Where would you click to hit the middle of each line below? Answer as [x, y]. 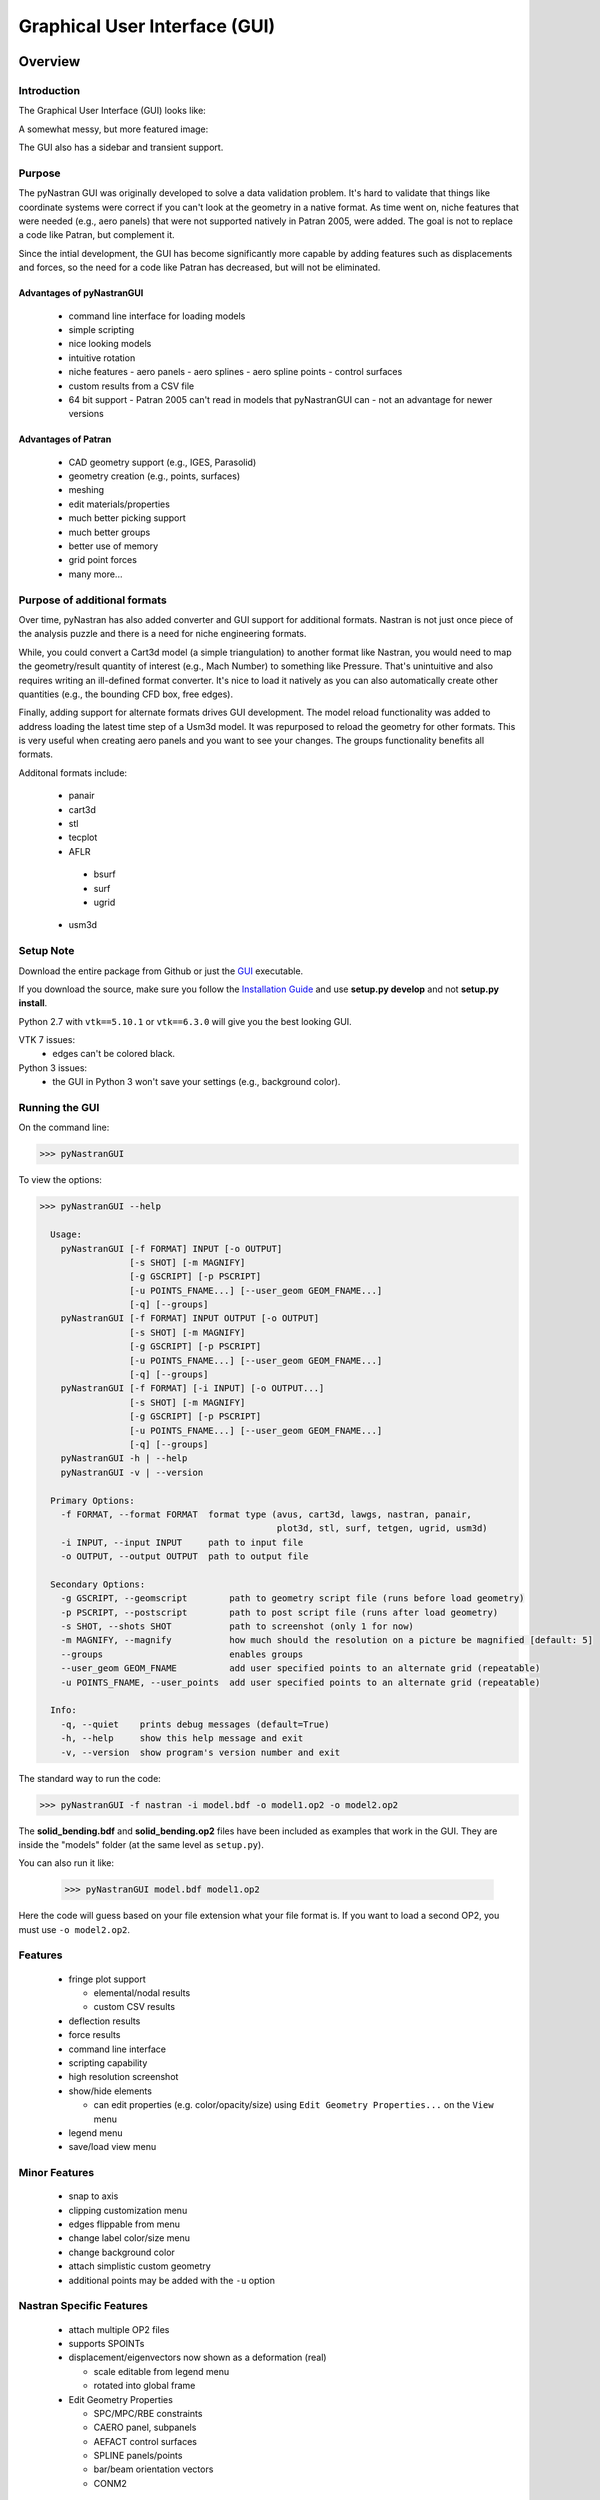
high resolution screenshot [123, 2077]
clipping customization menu [128, 2210]
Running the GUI [59, 1108]
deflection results [104, 2021]
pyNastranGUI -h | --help [124, 1458]
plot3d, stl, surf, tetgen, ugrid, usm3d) [382, 1528]
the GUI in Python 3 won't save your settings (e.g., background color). [196, 1082]
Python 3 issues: [53, 1067]
